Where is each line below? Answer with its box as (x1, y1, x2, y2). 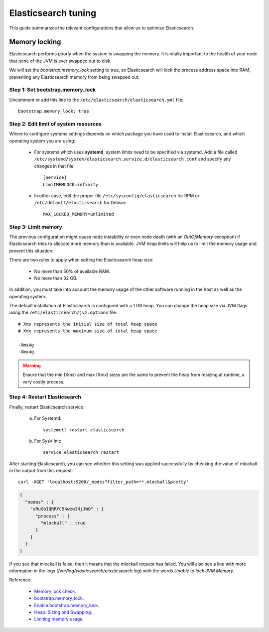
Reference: (9, 577, 32, 583)
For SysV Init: (34, 438, 62, 444)
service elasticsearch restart (43, 450, 120, 455)
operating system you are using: (9, 137, 76, 144)
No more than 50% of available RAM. (34, 268, 111, 274)
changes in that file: (34, 163, 75, 169)
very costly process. (22, 379, 65, 384)
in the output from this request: (9, 468, 73, 474)
